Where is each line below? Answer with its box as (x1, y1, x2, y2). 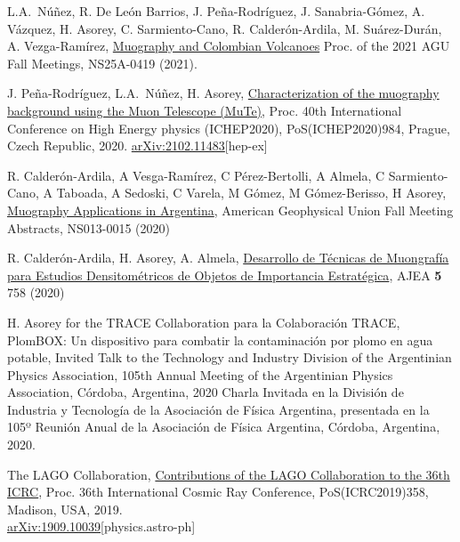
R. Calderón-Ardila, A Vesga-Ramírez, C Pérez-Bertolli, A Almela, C (7, 166, 385, 184)
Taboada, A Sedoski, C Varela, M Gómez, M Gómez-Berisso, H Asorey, (56, 183, 447, 202)
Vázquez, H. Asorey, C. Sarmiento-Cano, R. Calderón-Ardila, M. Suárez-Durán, (7, 19, 442, 37)
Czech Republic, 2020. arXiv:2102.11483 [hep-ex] (7, 136, 268, 155)
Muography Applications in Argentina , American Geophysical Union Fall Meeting (7, 200, 454, 219)
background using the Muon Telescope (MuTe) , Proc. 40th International (7, 101, 402, 119)
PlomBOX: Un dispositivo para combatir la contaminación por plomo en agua (7, 330, 433, 349)
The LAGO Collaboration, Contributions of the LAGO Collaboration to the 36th (7, 465, 450, 483)
